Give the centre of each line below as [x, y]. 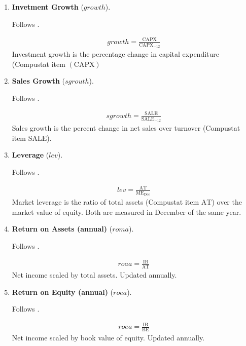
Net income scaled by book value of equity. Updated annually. [108, 338]
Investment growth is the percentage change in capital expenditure [115, 53]
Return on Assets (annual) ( [62, 229]
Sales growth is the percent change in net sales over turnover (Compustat [126, 128]
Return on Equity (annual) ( [63, 292]
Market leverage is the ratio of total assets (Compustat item [106, 202]
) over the [227, 202]
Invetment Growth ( [48, 7]
